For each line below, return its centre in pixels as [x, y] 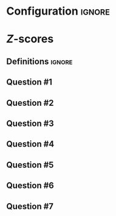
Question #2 [30, 103]
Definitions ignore [39, 61]
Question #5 [30, 165]
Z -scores [30, 39]
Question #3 [30, 123]
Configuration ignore [58, 11]
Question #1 [29, 82]
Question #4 [30, 144]
